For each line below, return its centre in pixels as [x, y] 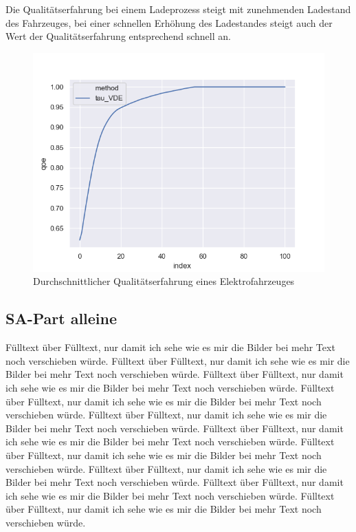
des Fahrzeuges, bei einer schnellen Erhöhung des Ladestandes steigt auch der [169, 22]
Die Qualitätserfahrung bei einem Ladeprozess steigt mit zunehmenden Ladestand [178, 9]
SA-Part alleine [62, 318]
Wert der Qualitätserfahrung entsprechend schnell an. [118, 36]
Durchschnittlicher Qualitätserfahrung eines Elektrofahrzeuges [164, 281]
